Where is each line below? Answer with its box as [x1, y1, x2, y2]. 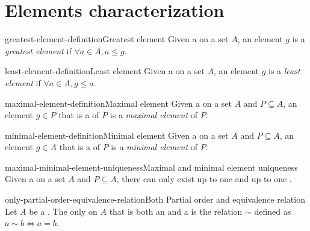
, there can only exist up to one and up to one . [116, 172, 292, 185]
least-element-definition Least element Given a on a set [5, 65, 205, 77]
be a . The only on [29, 204, 98, 217]
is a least [268, 65, 300, 77]
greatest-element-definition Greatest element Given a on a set [5, 33, 229, 45]
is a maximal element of [110, 109, 198, 121]
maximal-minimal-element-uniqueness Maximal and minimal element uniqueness [5, 160, 298, 173]
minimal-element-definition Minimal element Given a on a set [5, 128, 229, 141]
